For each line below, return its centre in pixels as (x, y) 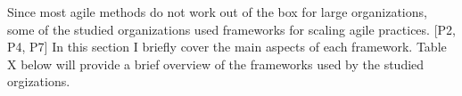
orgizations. (39, 81)
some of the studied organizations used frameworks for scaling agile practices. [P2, (231, 29)
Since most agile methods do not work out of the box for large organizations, (217, 12)
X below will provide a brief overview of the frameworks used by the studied (216, 64)
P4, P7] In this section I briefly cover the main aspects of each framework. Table (227, 47)
